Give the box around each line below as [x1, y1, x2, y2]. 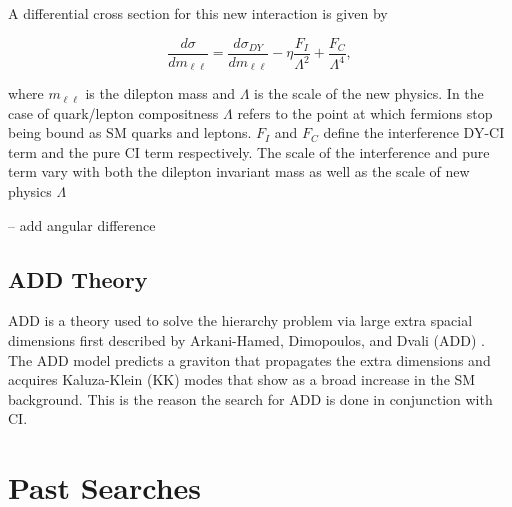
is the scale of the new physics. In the [254, 83, 484, 104]
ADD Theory [8, 263, 148, 294]
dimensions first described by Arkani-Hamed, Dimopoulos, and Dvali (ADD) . [8, 330, 485, 351]
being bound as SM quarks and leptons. [8, 122, 252, 143]
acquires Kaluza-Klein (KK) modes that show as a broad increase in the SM [8, 369, 476, 390]
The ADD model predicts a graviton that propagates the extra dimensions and [8, 349, 491, 370]
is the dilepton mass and [85, 83, 236, 104]
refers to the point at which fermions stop [237, 102, 493, 123]
